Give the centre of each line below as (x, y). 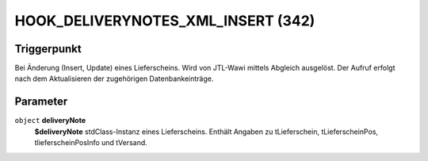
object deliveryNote (50, 121)
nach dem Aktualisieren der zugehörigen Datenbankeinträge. (114, 79)
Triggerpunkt (48, 49)
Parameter (41, 102)
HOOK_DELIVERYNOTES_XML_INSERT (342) (165, 21)
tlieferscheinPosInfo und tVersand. (91, 143)
